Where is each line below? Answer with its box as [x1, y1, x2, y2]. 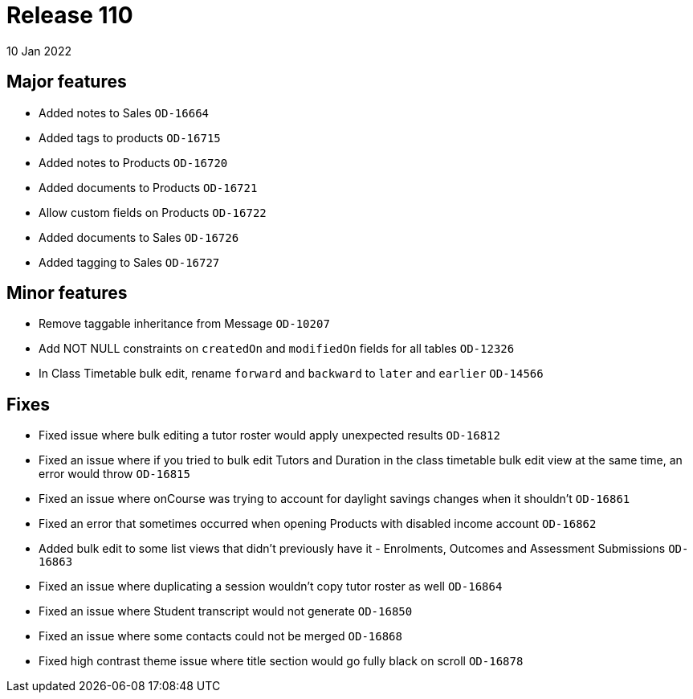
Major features [6, 72, 127, 92]
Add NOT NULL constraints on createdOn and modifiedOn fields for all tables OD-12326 [39, 341, 515, 356]
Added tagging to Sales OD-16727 [39, 255, 220, 269]
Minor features [6, 283, 128, 304]
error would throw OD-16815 [39, 467, 190, 481]
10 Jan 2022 [6, 43, 71, 58]
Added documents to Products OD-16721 [39, 180, 258, 194]
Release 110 [6, 2, 133, 29]
